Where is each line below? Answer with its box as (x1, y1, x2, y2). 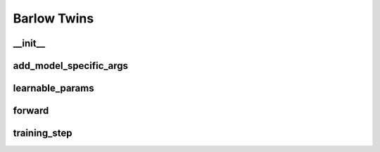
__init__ (13, 37, 46, 49)
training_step (13, 127, 72, 139)
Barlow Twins (13, 11, 94, 26)
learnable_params (13, 82, 94, 94)
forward (13, 105, 49, 117)
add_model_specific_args (13, 60, 129, 72)
